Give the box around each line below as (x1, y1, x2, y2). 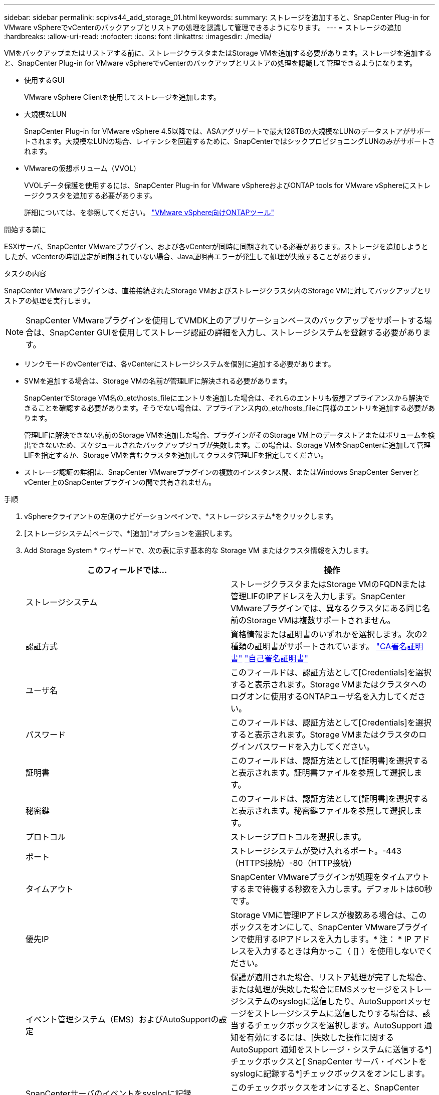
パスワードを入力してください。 (255, 742, 375, 752)
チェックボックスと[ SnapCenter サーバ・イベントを (231, 1056, 427, 1066)
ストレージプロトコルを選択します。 (231, 832, 366, 842)
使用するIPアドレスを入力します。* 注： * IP (247, 934, 411, 944)
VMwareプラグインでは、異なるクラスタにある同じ (231, 603, 422, 613)
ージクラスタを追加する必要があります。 (24, 191, 157, 200)
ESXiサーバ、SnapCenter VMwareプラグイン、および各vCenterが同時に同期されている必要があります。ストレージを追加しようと (4, 242, 428, 251)
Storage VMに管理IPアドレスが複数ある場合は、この (231, 910, 427, 920)
